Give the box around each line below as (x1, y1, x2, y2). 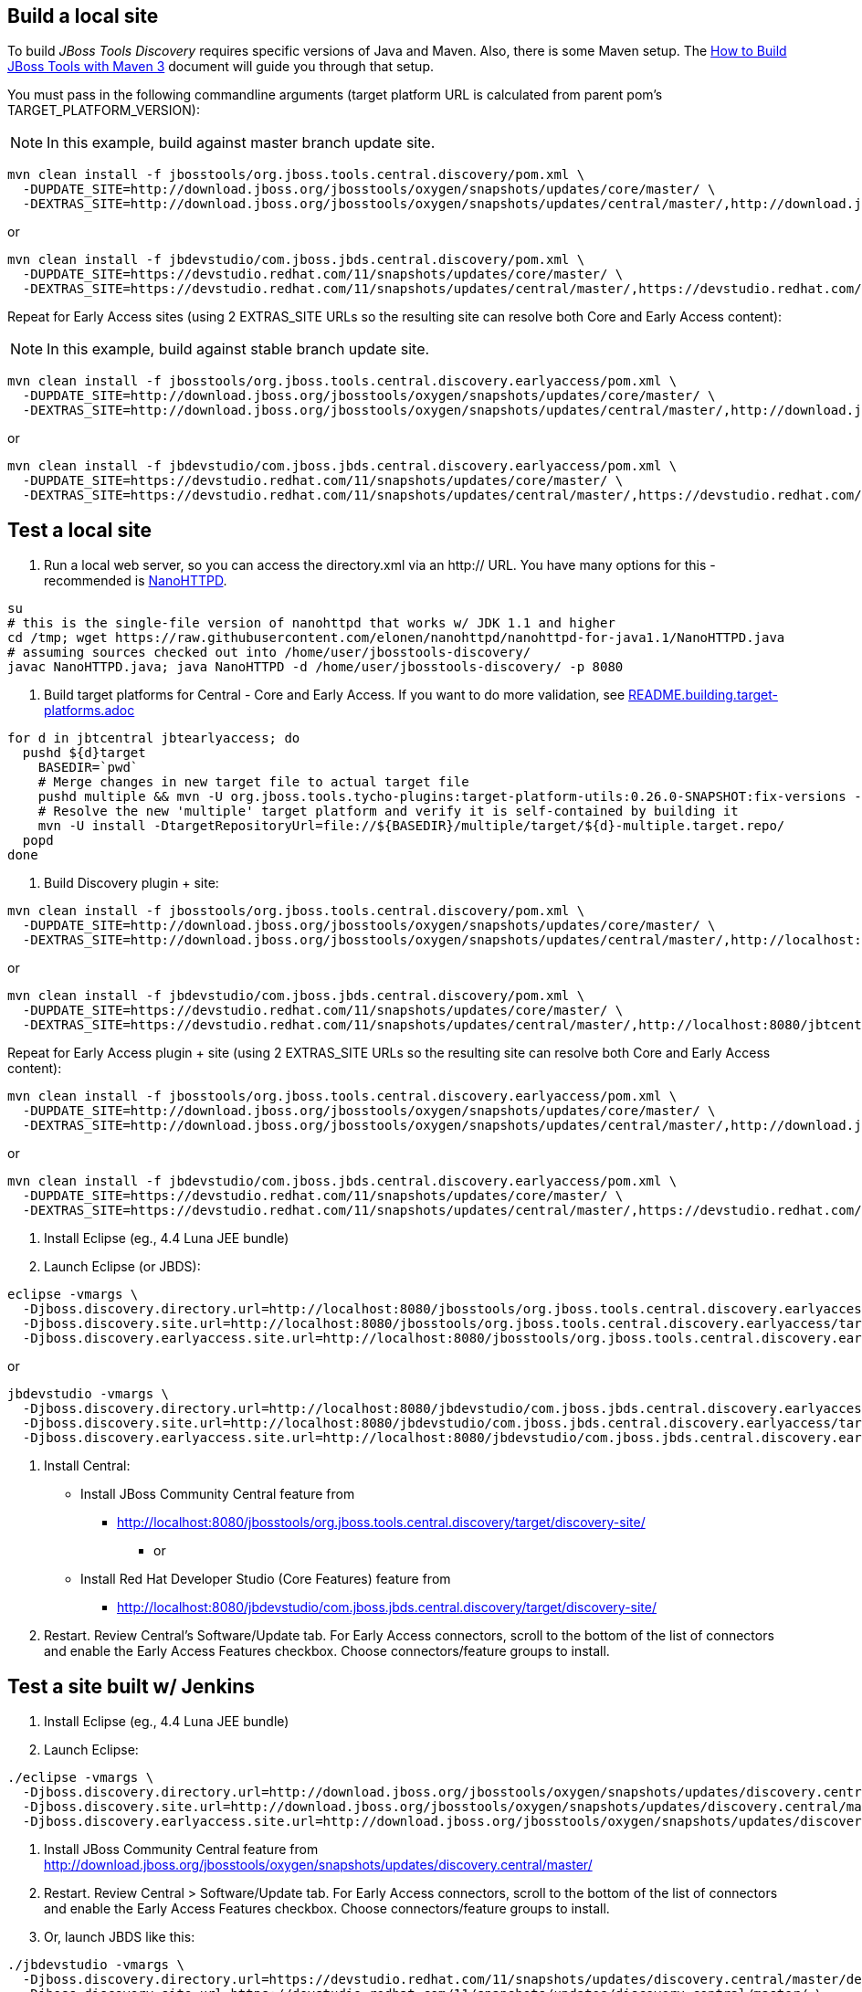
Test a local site (7, 518, 152, 542)
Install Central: (44, 1458, 131, 1474)
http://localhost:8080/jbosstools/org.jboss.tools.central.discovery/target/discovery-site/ (117, 1514, 646, 1531)
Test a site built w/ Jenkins (7, 1674, 256, 1698)
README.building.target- (628, 687, 778, 703)
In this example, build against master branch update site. (47, 133, 436, 153)
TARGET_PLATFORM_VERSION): (7, 102, 200, 119)
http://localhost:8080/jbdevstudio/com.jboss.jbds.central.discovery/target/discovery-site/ (117, 1599, 657, 1616)
